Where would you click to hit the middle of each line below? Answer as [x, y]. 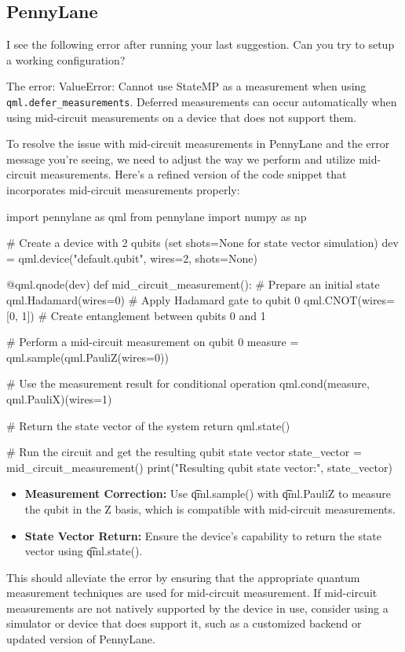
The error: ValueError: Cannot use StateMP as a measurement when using [186, 86]
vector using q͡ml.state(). [84, 551]
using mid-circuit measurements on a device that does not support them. [182, 117]
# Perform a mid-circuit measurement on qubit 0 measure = [153, 342]
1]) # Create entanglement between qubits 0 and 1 [144, 315]
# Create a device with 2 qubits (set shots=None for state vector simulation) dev [202, 243]
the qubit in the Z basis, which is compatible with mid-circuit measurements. [210, 508]
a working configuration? [66, 59]
